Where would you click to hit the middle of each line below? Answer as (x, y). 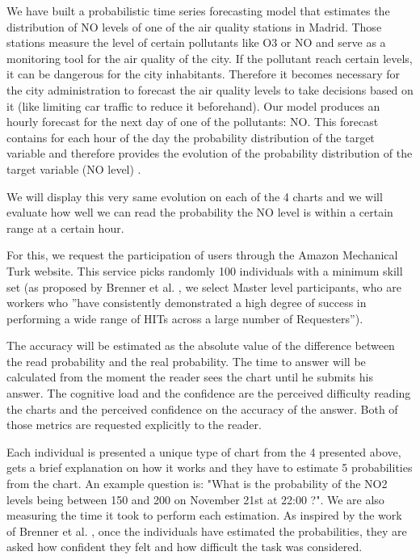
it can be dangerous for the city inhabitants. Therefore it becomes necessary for (204, 74)
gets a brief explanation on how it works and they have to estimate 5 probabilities (210, 467)
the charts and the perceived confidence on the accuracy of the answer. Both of (202, 408)
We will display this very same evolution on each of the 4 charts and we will (195, 196)
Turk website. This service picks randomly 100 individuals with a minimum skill (205, 270)
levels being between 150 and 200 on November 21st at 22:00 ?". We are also (195, 499)
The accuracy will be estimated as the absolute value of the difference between (201, 345)
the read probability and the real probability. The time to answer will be (186, 361)
